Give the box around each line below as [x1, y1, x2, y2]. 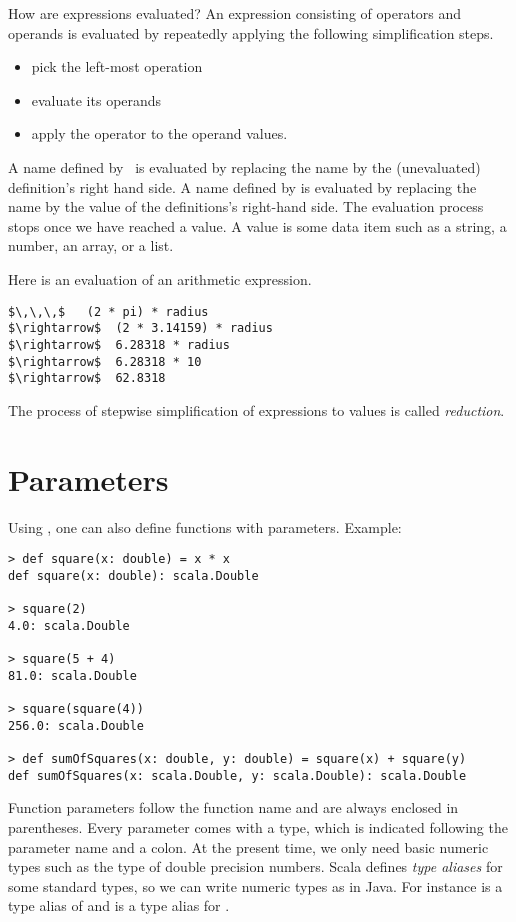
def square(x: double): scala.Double [8, 568, 259, 583]
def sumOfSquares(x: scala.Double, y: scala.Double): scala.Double [8, 768, 467, 783]
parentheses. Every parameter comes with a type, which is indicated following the [8, 816, 508, 837]
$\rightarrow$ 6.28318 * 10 [8, 354, 202, 369]
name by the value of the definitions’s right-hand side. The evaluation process [8, 196, 484, 217]
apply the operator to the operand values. [31, 123, 288, 144]
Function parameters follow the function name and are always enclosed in [8, 797, 459, 818]
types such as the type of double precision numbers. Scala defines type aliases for [8, 856, 503, 877]
